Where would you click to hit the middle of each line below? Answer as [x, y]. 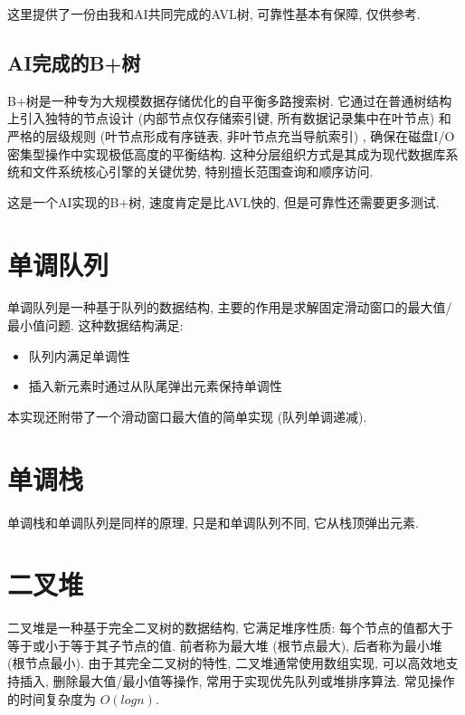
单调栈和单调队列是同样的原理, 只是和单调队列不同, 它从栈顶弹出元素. [213, 522]
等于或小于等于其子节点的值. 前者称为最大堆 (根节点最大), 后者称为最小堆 [225, 645]
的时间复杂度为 [52, 698]
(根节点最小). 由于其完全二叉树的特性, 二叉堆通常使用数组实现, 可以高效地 [227, 663]
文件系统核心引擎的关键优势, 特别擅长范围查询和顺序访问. [203, 172]
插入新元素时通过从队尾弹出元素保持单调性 [155, 386]
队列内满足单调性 [79, 355]
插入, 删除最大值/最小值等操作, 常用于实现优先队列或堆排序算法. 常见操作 [237, 681]
